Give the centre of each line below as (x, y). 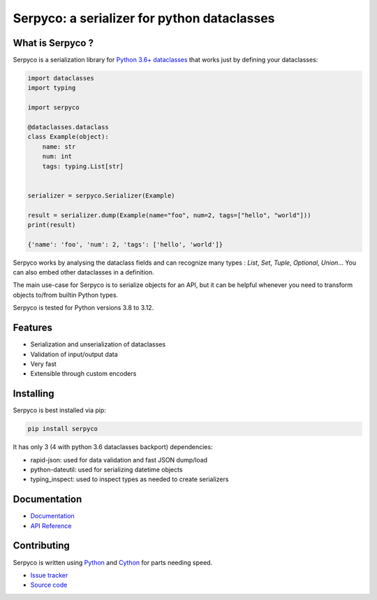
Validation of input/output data (74, 354)
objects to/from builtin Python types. (66, 295)
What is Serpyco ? (53, 43)
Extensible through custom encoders (83, 374)
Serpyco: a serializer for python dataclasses (144, 18)
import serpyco (53, 108)
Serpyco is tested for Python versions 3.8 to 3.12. (83, 308)
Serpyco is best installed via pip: (59, 410)
